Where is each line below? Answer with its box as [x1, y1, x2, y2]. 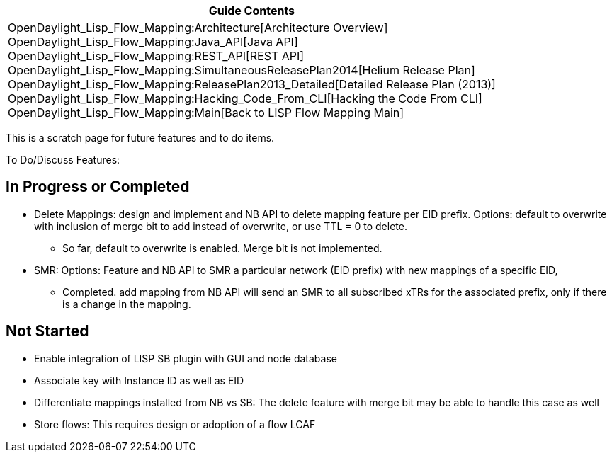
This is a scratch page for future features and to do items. [6, 132, 275, 144]
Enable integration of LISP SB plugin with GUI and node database [34, 352, 337, 365]
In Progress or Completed [6, 178, 190, 196]
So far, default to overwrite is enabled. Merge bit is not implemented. [62, 241, 382, 254]
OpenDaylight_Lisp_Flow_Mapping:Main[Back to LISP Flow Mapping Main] [8, 105, 404, 120]
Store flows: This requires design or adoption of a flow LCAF [34, 418, 316, 430]
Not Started [6, 322, 89, 340]
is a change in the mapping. [62, 297, 191, 310]
